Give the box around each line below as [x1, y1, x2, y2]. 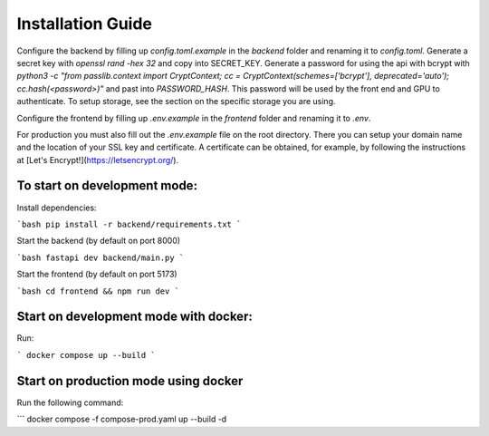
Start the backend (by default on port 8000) [16, 236, 181, 247]
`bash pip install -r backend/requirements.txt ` [16, 218, 242, 229]
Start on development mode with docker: [16, 309, 253, 325]
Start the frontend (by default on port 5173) [16, 268, 177, 280]
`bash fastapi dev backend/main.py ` [16, 252, 185, 263]
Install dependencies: [16, 202, 97, 213]
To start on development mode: [16, 178, 198, 194]
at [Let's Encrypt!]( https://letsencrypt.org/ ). [16, 154, 179, 165]
